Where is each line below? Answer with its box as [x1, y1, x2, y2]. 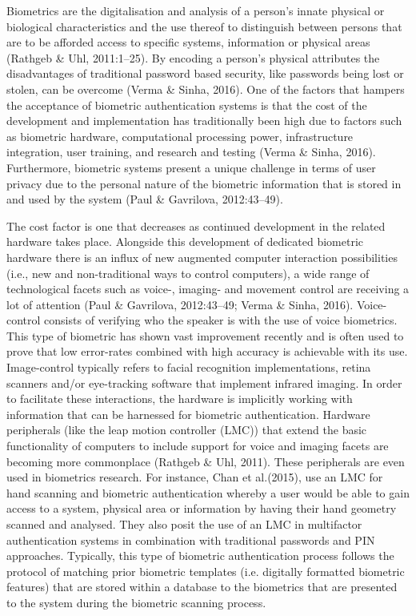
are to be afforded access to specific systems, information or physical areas [6, 34, 370, 50]
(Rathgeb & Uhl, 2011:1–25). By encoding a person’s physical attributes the [6, 49, 380, 66]
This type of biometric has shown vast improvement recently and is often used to [6, 327, 404, 344]
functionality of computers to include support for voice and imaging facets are [6, 437, 389, 454]
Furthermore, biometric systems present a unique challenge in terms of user [6, 159, 376, 175]
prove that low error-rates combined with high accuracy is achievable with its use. [6, 343, 408, 360]
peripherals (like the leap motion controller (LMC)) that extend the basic [6, 421, 367, 438]
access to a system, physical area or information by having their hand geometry [6, 500, 397, 517]
